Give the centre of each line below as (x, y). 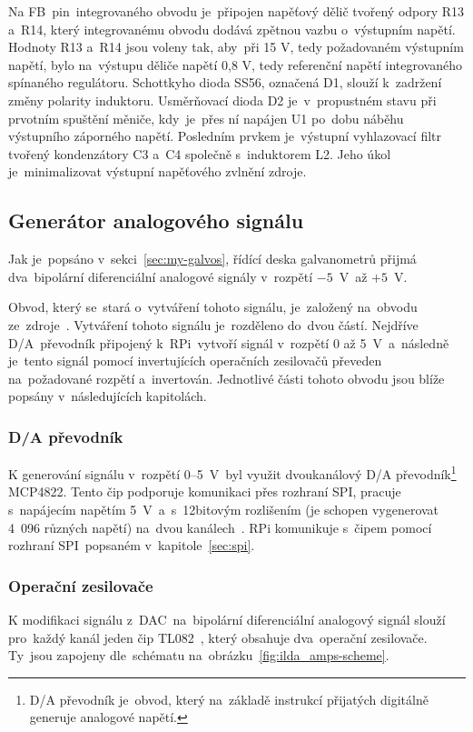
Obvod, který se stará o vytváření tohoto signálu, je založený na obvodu (213, 307)
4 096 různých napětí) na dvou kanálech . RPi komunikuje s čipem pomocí (220, 527)
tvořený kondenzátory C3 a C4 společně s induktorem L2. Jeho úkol (200, 153)
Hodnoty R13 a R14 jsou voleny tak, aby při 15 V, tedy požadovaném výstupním (236, 47)
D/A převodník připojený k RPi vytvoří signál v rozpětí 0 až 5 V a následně (229, 342)
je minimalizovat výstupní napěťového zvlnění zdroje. (158, 171)
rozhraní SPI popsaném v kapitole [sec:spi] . (132, 545)
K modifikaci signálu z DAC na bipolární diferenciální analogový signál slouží (227, 619)
